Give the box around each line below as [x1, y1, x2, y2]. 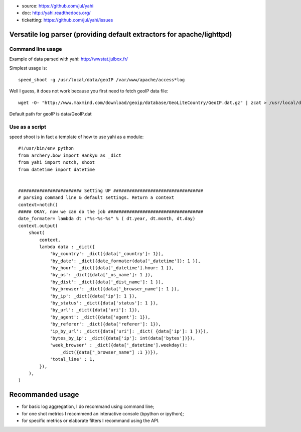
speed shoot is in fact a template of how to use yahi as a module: [9, 134, 144, 140]
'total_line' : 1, [50, 357, 95, 362]
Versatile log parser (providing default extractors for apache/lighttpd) [9, 30, 232, 39]
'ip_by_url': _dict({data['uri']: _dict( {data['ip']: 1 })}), [50, 328, 209, 334]
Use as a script [9, 123, 46, 130]
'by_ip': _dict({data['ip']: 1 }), [50, 293, 137, 299]
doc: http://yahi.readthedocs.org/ [22, 10, 91, 16]
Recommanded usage [9, 390, 79, 399]
